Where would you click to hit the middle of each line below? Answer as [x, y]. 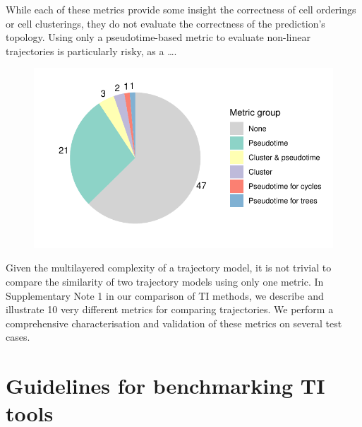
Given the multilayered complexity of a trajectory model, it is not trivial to [169, 268]
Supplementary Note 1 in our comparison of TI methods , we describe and [165, 295]
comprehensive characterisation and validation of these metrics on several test [174, 323]
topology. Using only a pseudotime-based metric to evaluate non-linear [158, 37]
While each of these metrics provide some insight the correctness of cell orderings [181, 9]
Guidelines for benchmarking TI [165, 386]
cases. [18, 337]
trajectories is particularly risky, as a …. [91, 51]
